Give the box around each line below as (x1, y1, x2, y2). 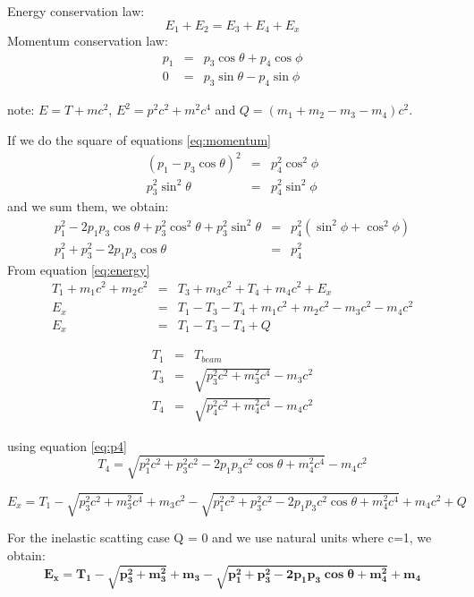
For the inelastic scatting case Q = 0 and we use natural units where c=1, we (7, 528, 432, 547)
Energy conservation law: (7, 2, 145, 20)
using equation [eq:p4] (7, 436, 127, 455)
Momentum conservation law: (7, 31, 168, 50)
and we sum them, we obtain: (7, 197, 169, 216)
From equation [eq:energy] (7, 260, 150, 278)
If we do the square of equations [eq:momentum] (7, 130, 271, 149)
